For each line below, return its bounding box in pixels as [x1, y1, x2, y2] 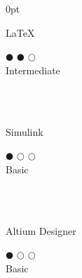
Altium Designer [6, 223, 76, 238]
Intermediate [6, 62, 60, 77]
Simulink [6, 124, 43, 139]
